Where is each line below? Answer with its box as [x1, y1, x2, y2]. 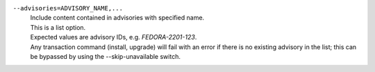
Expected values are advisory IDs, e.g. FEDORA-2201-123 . [30, 33, 197, 42]
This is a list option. [30, 23, 86, 31]
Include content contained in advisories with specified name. [30, 14, 205, 22]
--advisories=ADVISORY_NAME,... [12, 4, 123, 12]
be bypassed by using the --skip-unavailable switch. [30, 52, 181, 60]
